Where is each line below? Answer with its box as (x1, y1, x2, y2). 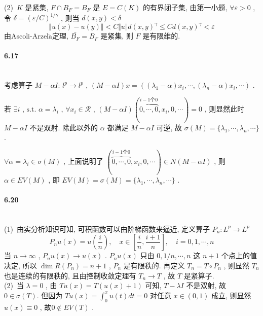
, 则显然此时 (204, 103, 245, 114)
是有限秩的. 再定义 (123, 260, 185, 270)
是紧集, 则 (100, 30, 133, 41)
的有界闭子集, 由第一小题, (143, 2, 228, 12)
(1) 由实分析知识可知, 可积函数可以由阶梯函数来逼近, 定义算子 (4, 223, 210, 234)
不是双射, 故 (186, 280, 226, 291)
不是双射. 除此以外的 (29, 122, 98, 132)
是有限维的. (142, 30, 180, 41)
